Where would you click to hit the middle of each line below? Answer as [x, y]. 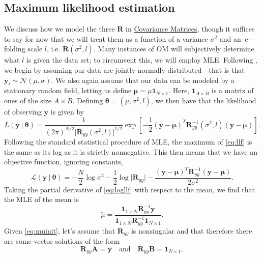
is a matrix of [233, 90]
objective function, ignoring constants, [64, 162]
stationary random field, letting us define [68, 90]
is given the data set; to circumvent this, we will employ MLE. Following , [142, 60]
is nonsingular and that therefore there [192, 230]
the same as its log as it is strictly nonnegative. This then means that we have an [131, 151]
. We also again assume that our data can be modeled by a [143, 80]
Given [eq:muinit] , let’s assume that [60, 230]
